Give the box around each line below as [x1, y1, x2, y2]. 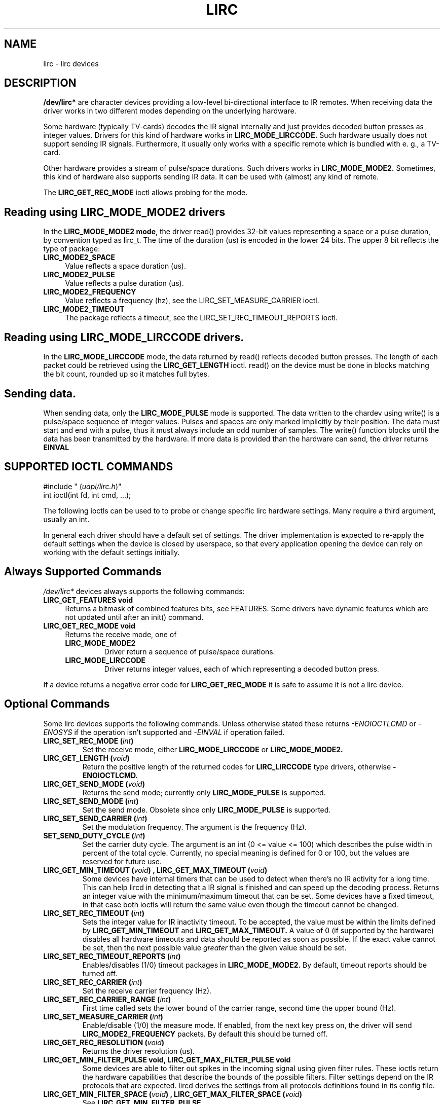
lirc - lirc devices [43, 59, 99, 68]
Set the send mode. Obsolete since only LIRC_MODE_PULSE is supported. [82, 805, 331, 814]
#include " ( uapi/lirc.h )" [43, 482, 122, 491]
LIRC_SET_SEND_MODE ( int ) [43, 796, 139, 805]
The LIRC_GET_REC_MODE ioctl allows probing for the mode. [43, 188, 248, 197]
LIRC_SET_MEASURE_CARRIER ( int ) [43, 1012, 163, 1021]
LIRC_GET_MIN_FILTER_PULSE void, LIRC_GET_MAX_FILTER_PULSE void [43, 1055, 291, 1064]
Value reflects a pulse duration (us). [65, 279, 184, 288]
